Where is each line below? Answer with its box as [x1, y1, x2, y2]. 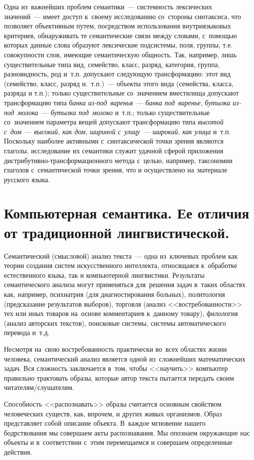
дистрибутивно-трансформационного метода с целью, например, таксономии [4, 155, 233, 165]
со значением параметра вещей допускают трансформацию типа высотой [4, 117, 224, 127]
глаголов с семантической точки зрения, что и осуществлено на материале [4, 165, 228, 175]
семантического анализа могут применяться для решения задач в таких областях [4, 279, 246, 290]
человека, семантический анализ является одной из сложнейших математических [4, 353, 246, 363]
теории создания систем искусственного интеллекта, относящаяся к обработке [4, 260, 237, 270]
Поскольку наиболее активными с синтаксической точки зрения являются [4, 136, 224, 146]
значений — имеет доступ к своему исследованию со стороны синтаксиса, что [4, 11, 241, 21]
